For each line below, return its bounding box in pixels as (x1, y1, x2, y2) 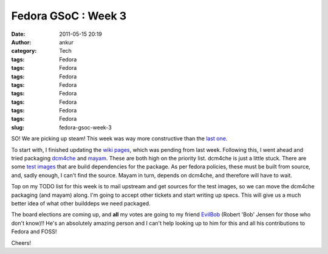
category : (11, 47, 37, 55)
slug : (11, 123, 24, 131)
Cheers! (11, 239, 32, 246)
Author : (11, 38, 32, 46)
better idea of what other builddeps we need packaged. (11, 199, 151, 207)
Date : (11, 30, 26, 38)
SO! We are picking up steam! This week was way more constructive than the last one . (11, 135, 228, 142)
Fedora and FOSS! (11, 228, 57, 235)
